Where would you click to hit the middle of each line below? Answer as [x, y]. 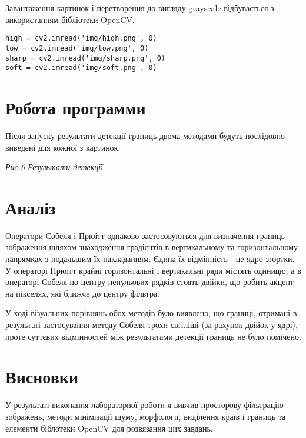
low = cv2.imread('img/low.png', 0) [77, 48]
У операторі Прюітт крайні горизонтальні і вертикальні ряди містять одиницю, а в [153, 270]
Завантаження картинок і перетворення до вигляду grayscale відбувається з [140, 8]
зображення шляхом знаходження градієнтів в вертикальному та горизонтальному [152, 247]
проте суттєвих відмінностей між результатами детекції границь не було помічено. [153, 336]
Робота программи [76, 107]
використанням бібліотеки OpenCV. [70, 19]
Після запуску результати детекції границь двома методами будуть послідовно [145, 135]
